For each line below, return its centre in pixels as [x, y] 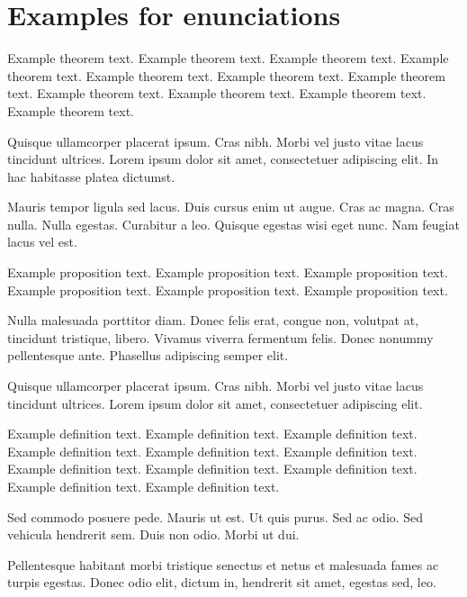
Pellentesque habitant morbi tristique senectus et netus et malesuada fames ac [223, 564]
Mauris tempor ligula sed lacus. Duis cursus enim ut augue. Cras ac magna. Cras [231, 207]
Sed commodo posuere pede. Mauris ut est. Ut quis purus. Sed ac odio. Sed [216, 516]
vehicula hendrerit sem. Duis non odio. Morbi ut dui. [153, 534]
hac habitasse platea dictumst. [91, 176]
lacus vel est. [42, 242]
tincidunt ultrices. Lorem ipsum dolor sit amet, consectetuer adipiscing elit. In [223, 159]
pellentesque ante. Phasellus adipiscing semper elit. [148, 355]
